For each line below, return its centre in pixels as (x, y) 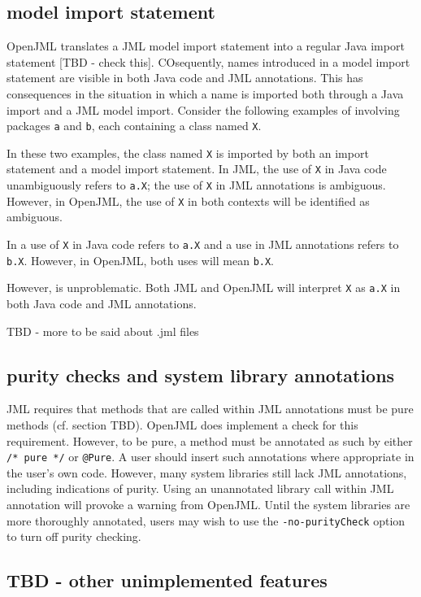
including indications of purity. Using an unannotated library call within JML (200, 488)
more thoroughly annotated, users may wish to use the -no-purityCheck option (206, 520)
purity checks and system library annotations (201, 375)
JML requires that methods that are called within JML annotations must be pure (210, 409)
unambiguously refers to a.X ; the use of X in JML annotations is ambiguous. (196, 185)
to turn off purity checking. (74, 536)
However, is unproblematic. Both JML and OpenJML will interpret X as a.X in (204, 288)
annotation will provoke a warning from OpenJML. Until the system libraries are (208, 505)
